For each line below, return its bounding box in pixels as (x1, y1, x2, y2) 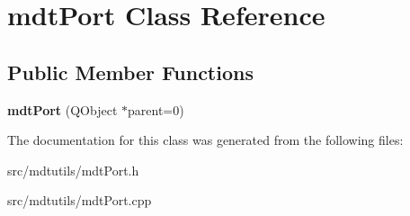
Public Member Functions (7, 58, 254, 85)
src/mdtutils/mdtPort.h (7, 160, 139, 179)
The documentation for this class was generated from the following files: (7, 130, 404, 149)
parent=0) (128, 100, 184, 119)
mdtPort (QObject (7, 100, 118, 119)
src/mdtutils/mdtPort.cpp (7, 191, 152, 210)
